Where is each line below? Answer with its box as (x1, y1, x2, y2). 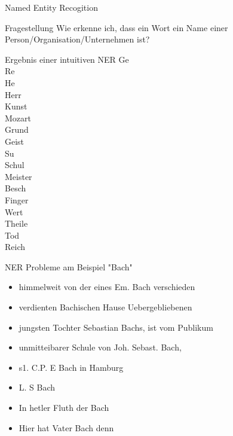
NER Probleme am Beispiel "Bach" (5, 260, 133, 273)
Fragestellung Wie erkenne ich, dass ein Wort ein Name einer (5, 21, 228, 33)
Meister (5, 170, 32, 182)
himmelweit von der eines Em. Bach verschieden (19, 280, 195, 293)
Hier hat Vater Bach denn (19, 421, 114, 434)
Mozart (5, 111, 31, 124)
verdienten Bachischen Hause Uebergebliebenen (19, 301, 192, 313)
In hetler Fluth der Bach (19, 401, 109, 414)
